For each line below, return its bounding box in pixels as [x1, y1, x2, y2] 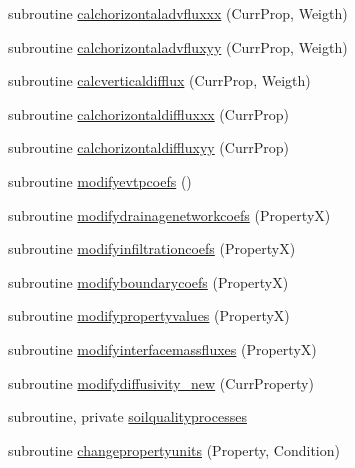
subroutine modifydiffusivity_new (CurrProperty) [8, 372, 314, 393]
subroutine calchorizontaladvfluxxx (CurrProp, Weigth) [8, 3, 348, 23]
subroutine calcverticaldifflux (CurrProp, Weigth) [8, 70, 311, 91]
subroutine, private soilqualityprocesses [8, 406, 247, 427]
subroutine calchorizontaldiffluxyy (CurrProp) [8, 137, 289, 158]
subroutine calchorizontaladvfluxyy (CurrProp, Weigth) [8, 36, 348, 57]
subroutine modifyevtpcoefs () [8, 170, 192, 191]
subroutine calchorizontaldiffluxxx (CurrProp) [8, 103, 289, 124]
